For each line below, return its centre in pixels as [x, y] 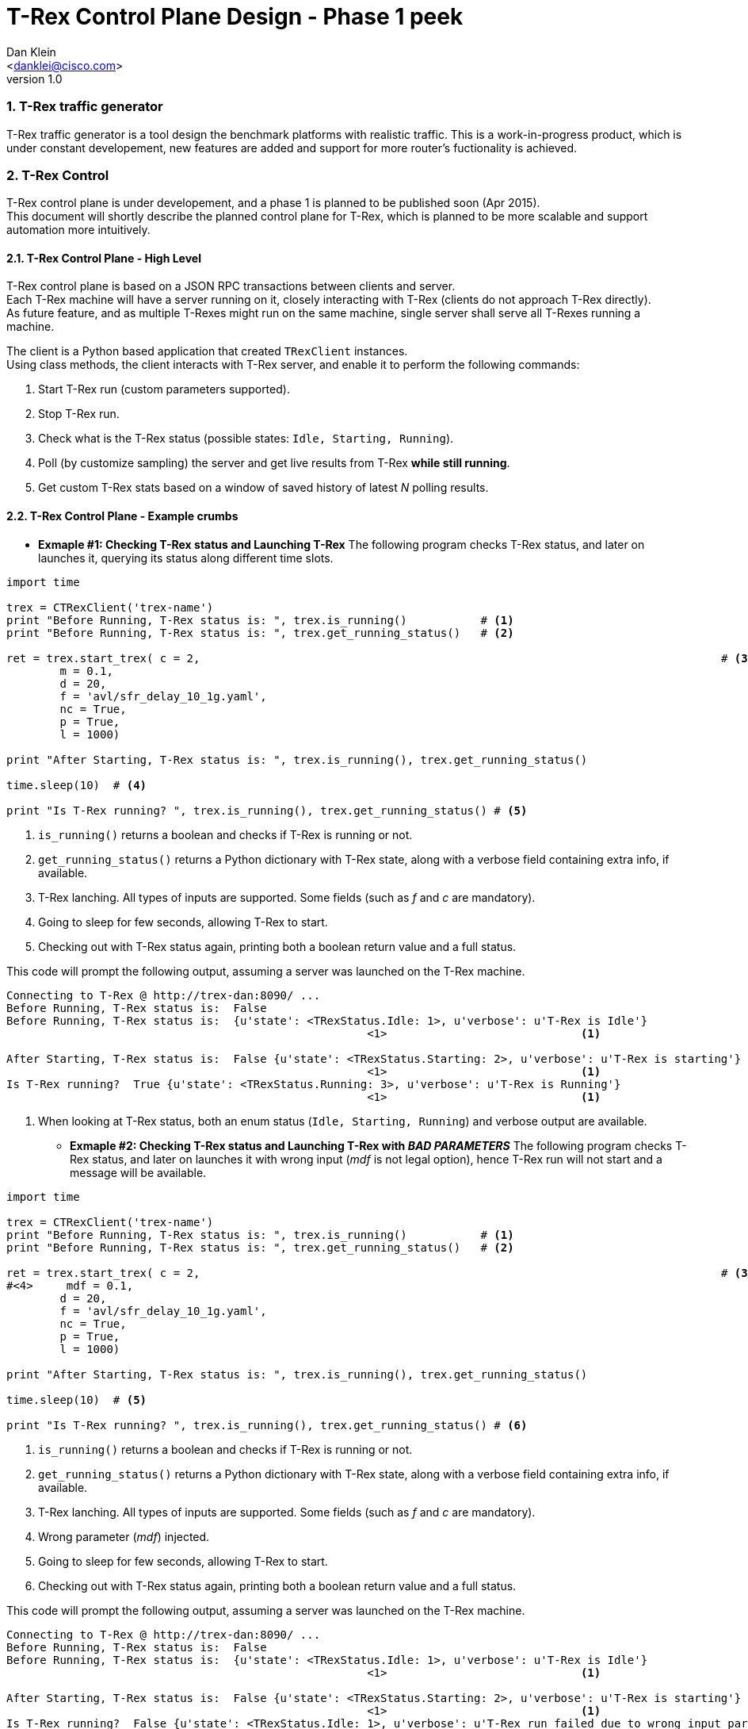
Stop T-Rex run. [79, 414]
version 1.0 [34, 79]
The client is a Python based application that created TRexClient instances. [207, 351]
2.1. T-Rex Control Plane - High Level [104, 258]
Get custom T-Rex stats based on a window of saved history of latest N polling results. [263, 488]
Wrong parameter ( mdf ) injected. [124, 1536]
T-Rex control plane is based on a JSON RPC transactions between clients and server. [231, 286]
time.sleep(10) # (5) [77, 1399]
